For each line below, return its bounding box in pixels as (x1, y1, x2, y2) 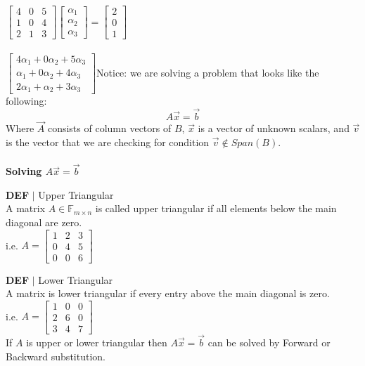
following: (6, 93, 47, 108)
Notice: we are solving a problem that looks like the (96, 65, 319, 79)
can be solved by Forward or (207, 335, 331, 350)
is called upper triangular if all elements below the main (95, 201, 337, 216)
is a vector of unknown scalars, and (198, 121, 350, 136)
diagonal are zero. (6, 214, 82, 229)
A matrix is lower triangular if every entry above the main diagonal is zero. (6, 286, 330, 301)
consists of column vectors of (47, 121, 172, 136)
